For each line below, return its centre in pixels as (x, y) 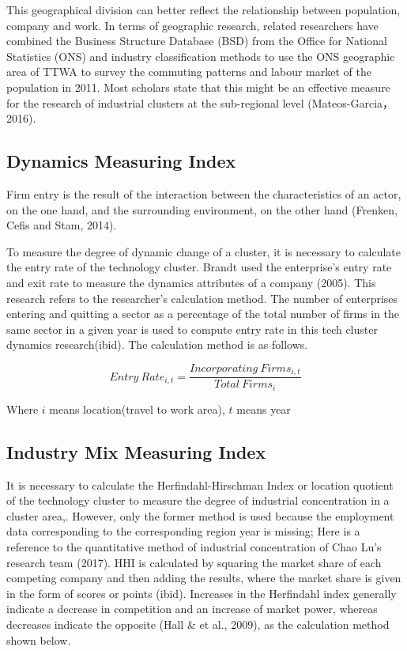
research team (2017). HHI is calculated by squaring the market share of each (194, 562)
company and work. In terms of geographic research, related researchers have (192, 25)
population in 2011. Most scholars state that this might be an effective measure (198, 87)
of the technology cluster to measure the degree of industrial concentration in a (198, 500)
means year (264, 409)
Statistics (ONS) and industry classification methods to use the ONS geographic (201, 56)
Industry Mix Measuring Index (136, 451)
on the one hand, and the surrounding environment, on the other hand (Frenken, (202, 209)
